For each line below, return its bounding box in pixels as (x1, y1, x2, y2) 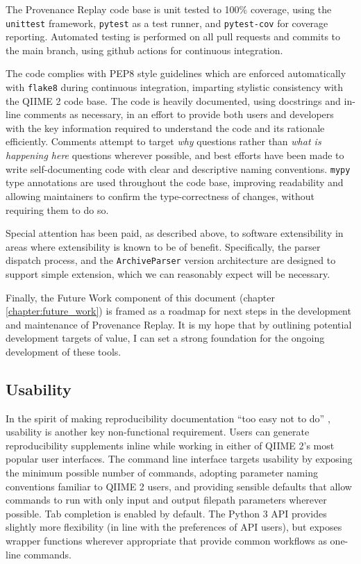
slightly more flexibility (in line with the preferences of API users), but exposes (6, 520, 342, 534)
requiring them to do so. (6, 202, 109, 217)
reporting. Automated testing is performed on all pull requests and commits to (6, 29, 341, 44)
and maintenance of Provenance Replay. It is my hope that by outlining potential (6, 317, 352, 331)
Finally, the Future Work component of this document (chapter (6, 290, 275, 304)
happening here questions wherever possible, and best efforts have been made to (6, 148, 344, 163)
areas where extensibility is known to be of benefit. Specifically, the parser (6, 239, 321, 254)
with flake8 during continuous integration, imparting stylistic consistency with (6, 80, 344, 94)
